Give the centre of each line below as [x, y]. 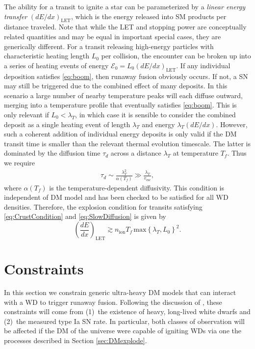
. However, [232, 124]
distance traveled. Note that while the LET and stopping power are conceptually [125, 27]
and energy [158, 124]
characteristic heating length [47, 56]
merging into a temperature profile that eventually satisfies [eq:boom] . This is [120, 105]
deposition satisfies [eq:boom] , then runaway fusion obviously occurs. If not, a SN [126, 76]
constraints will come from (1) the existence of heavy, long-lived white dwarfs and [127, 311]
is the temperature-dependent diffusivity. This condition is [137, 187]
